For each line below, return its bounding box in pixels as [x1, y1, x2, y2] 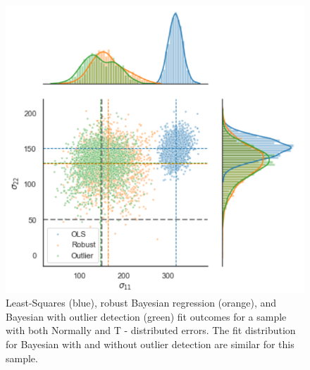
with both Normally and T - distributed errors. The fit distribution [6, 323, 296, 338]
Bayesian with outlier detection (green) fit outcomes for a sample [6, 309, 287, 323]
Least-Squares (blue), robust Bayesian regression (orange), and [6, 295, 277, 310]
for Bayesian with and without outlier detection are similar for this [6, 337, 294, 352]
